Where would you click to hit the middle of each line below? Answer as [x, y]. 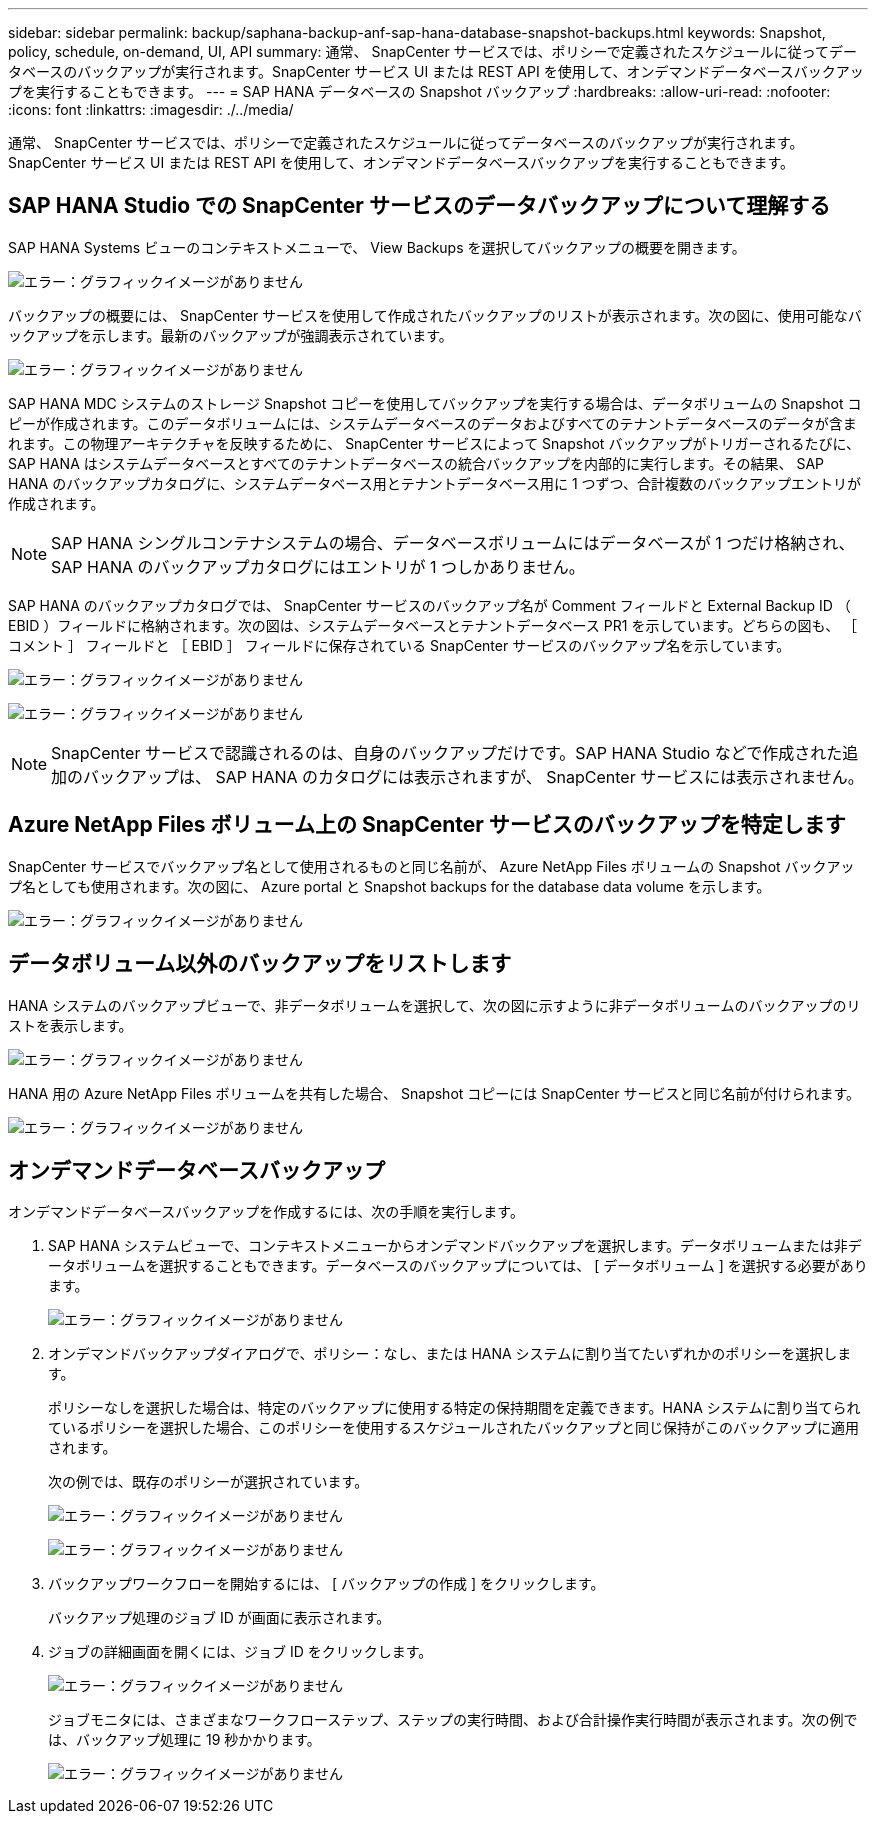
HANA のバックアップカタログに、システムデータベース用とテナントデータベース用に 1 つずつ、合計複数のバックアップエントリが [434, 483]
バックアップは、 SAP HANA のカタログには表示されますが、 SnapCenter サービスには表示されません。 [473, 776]
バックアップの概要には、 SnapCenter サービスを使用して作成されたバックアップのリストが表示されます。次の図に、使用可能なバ [435, 315]
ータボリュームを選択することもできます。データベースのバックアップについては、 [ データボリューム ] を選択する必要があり [458, 1266]
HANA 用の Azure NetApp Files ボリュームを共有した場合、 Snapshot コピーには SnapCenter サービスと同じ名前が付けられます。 [434, 1093]
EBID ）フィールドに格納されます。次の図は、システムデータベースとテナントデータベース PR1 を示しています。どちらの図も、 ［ [433, 625]
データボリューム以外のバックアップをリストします [260, 964]
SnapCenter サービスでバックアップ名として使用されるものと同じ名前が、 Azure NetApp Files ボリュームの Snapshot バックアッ [431, 866]
